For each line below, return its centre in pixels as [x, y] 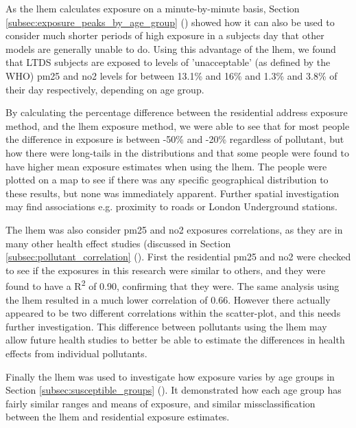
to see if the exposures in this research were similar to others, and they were [166, 270]
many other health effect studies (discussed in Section [118, 243]
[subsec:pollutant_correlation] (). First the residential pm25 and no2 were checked [178, 257]
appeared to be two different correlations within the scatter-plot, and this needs [173, 313]
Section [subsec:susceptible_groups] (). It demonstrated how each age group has [174, 390]
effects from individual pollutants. [76, 353]
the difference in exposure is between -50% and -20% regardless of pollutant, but [175, 139]
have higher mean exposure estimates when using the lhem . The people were [166, 166]
